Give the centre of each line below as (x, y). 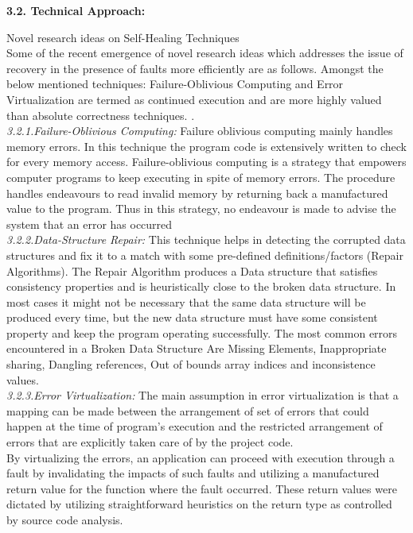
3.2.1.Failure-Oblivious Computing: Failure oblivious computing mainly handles (200, 131)
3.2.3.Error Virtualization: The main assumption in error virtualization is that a (203, 395)
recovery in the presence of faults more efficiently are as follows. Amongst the (195, 68)
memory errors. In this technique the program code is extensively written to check (206, 146)
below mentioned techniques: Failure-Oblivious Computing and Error (175, 84)
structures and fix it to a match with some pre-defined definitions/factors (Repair (205, 255)
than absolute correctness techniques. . (101, 115)
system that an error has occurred (90, 224)
